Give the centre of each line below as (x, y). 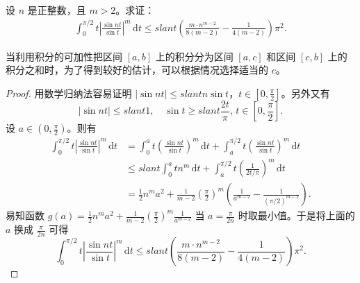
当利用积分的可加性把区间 (64, 56)
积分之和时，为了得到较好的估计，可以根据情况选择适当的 (137, 70)
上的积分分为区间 (194, 56)
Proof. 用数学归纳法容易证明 (69, 93)
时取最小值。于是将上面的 (296, 215)
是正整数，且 (57, 10)
